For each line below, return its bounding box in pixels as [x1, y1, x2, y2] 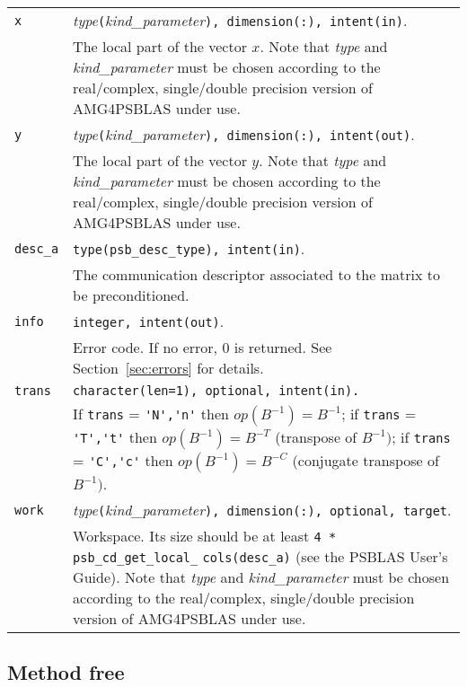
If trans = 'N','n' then [73, 403, 229, 424]
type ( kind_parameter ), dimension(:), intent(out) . [73, 124, 415, 145]
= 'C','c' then [73, 450, 173, 471]
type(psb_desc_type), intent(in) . [73, 238, 305, 259]
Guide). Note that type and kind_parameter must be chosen [73, 567, 450, 587]
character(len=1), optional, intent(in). [73, 383, 360, 398]
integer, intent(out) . [73, 311, 225, 331]
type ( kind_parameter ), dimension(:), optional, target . [73, 499, 452, 520]
